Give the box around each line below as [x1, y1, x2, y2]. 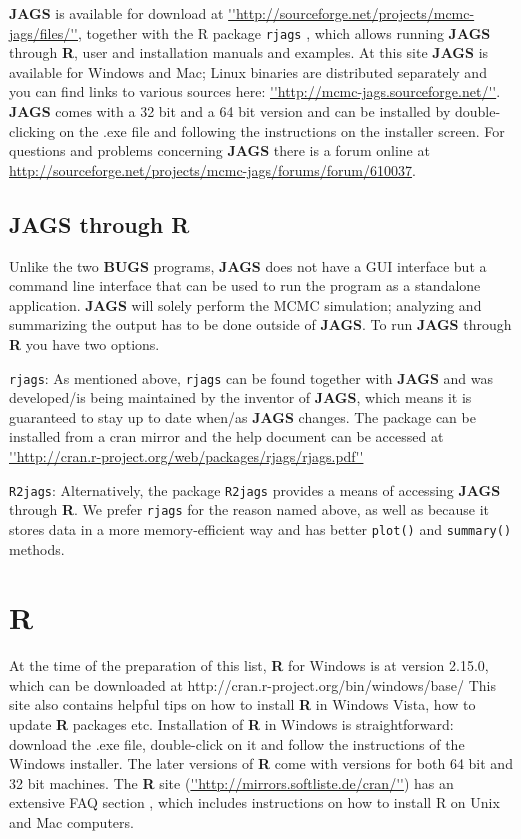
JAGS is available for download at [9, 3, 224, 23]
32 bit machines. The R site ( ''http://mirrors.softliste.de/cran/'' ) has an [9, 772, 454, 793]
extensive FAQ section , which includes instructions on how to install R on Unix [9, 792, 500, 813]
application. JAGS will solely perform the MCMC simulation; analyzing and [9, 294, 482, 315]
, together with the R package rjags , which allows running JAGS [78, 22, 491, 43]
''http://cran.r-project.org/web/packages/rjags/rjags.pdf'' [9, 446, 364, 467]
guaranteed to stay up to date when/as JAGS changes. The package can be [9, 406, 476, 427]
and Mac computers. [9, 812, 134, 833]
